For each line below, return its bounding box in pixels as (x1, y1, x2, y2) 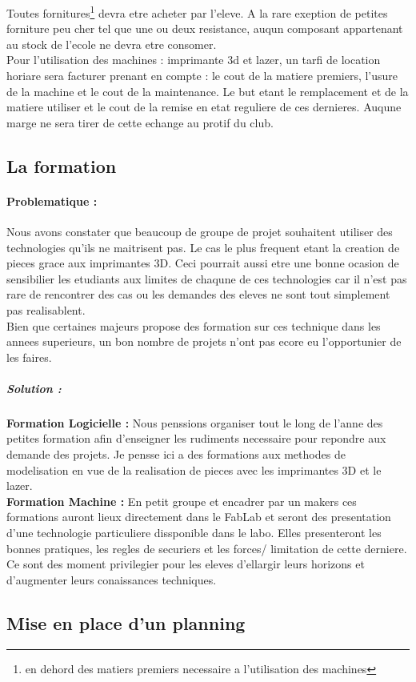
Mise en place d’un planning (6, 610, 246, 635)
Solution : (6, 379, 62, 396)
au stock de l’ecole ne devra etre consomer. (6, 35, 217, 52)
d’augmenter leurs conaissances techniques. (6, 571, 217, 588)
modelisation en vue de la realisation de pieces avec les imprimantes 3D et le (6, 461, 382, 478)
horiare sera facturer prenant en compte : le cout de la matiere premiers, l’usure (6, 67, 398, 84)
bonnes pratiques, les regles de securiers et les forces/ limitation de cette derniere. (6, 540, 407, 556)
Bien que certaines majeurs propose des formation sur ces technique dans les (6, 317, 381, 334)
